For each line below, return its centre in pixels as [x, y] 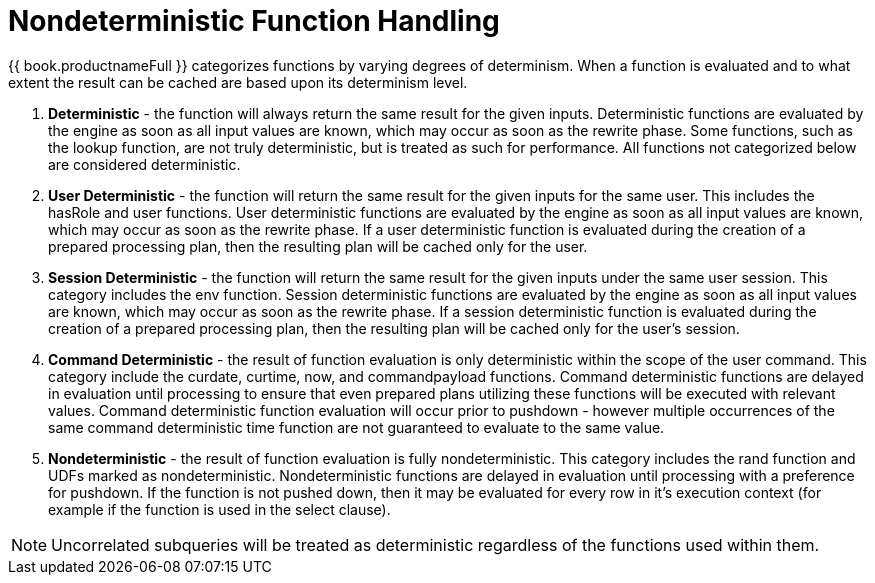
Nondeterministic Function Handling [254, 21]
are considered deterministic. [144, 164]
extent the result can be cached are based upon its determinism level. [238, 82]
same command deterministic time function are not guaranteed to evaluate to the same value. [356, 427]
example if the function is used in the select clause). [219, 509]
